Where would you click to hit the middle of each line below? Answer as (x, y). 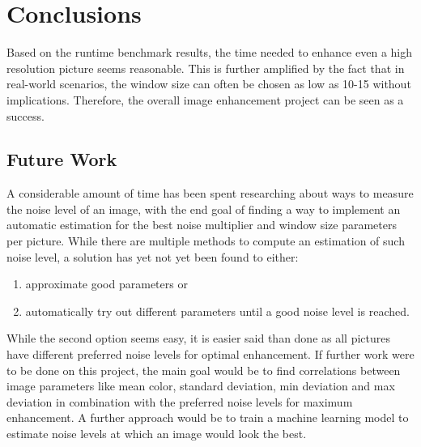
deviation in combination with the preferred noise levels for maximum (180, 401)
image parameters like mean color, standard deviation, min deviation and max (201, 386)
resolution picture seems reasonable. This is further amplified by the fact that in (206, 68)
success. (26, 115)
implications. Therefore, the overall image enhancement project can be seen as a (205, 99)
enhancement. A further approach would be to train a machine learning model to (208, 417)
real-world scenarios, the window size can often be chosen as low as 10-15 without (209, 84)
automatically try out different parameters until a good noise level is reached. (217, 311)
